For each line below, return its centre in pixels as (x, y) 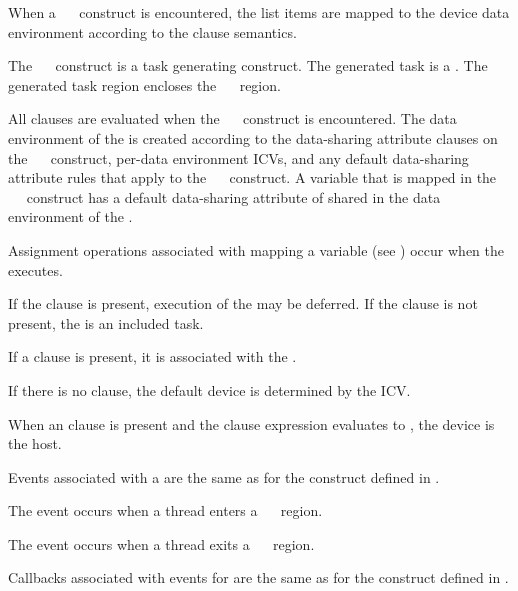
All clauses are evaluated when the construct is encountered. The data (232, 118)
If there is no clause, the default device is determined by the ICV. (209, 389)
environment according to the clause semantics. (152, 31)
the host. (35, 443)
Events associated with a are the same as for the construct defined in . (224, 476)
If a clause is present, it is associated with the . (152, 356)
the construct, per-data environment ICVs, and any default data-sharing (238, 157)
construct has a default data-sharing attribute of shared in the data (233, 196)
